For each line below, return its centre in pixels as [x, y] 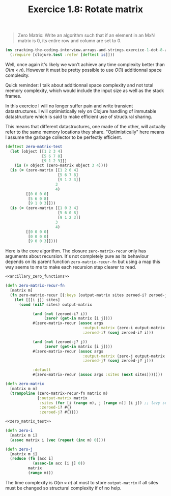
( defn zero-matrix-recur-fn [35, 286]
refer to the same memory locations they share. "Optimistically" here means [85, 132]
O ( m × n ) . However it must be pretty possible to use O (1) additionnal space [83, 70]
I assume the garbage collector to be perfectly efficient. [64, 137]
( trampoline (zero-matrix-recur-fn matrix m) [59, 393]
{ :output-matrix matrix [62, 398]
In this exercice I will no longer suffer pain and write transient [69, 106]
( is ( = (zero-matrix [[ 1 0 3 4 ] [44, 208]
